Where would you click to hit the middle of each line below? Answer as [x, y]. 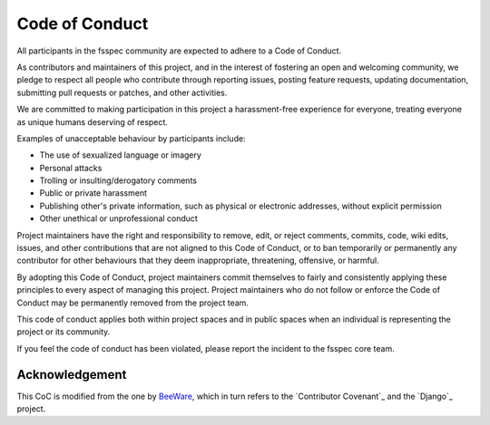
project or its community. [64, 332]
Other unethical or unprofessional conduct [119, 218]
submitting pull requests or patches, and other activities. [122, 92]
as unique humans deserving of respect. [92, 121]
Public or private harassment [93, 193]
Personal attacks [71, 168]
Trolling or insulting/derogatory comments [118, 180]
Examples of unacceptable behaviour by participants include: [131, 138]
